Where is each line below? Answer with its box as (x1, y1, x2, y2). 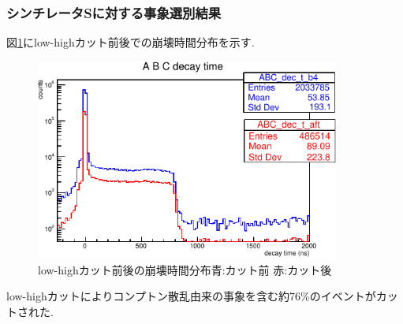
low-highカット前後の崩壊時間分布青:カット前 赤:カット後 (38, 261, 332, 277)
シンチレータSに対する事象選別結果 (6, 2, 222, 22)
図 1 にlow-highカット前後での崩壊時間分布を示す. (6, 34, 255, 50)
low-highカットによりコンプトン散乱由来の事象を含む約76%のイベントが (6, 288, 376, 304)
